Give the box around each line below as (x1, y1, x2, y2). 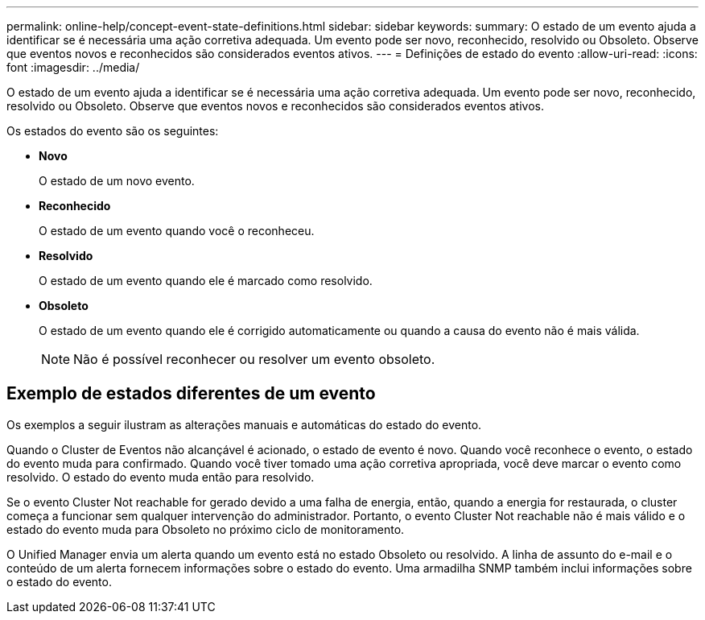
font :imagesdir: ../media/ (6, 60, 140, 74)
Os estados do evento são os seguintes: (6, 124, 219, 138)
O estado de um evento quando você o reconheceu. (39, 224, 315, 238)
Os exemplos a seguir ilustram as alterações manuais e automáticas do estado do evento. (6, 417, 482, 432)
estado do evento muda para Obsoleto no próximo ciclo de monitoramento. (6, 522, 405, 536)
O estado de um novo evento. (39, 174, 195, 188)
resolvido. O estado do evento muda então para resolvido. (6, 469, 315, 484)
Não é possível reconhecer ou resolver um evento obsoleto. (73, 351, 435, 367)
